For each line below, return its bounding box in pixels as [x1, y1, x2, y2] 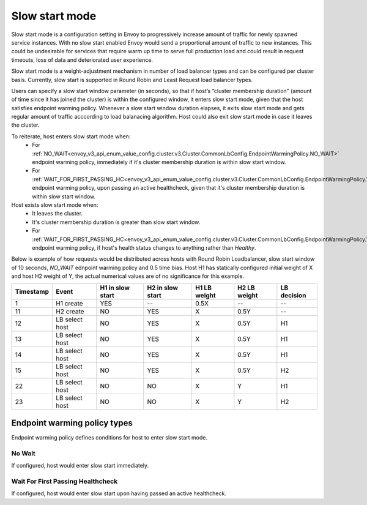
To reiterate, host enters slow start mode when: [11, 132, 131, 140]
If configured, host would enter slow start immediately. [11, 462, 149, 469]
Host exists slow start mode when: [11, 201, 98, 208]
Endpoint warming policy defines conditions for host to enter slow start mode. [11, 434, 208, 441]
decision [280, 291, 306, 300]
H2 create [56, 307, 85, 316]
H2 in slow [147, 283, 179, 292]
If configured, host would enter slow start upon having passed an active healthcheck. [11, 490, 226, 497]
